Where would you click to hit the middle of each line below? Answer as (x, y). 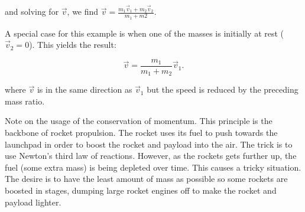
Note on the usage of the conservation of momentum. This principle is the (139, 121)
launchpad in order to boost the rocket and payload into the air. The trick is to (149, 144)
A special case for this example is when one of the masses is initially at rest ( (145, 33)
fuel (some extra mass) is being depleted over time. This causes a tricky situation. (153, 167)
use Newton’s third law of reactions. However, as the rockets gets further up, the (151, 156)
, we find (83, 12)
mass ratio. (25, 101)
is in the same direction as (85, 89)
